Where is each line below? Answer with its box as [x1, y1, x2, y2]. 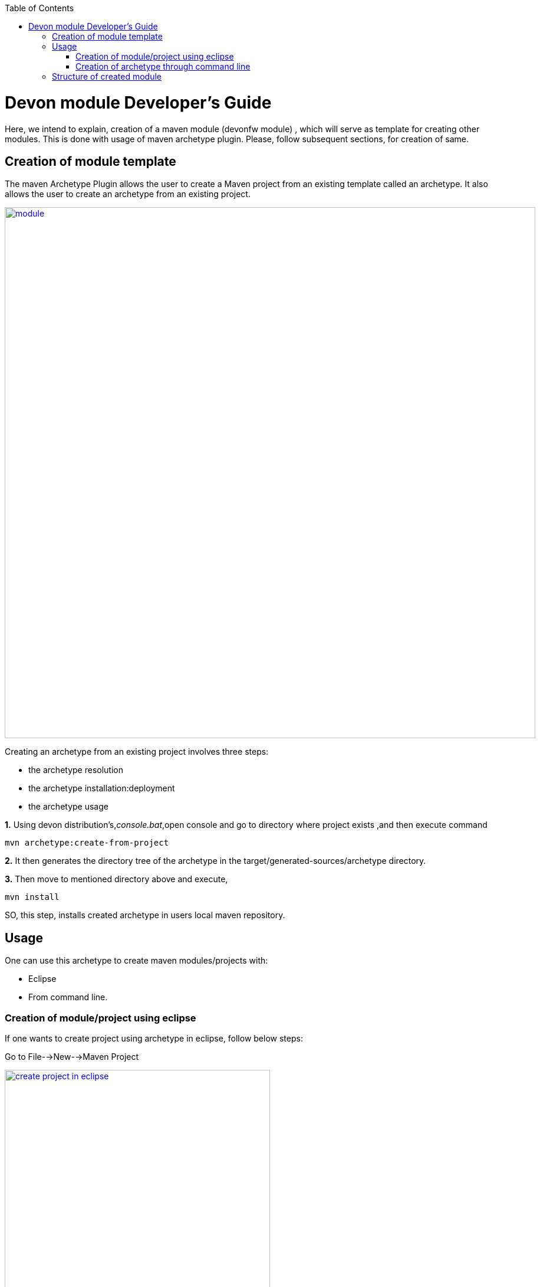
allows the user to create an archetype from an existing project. [5, 189, 251, 199]
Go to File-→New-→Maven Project [5, 1051, 139, 1062]
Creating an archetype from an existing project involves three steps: [5, 746, 269, 757]
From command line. [28, 992, 108, 1003]
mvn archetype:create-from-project [5, 838, 169, 848]
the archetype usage [28, 801, 108, 812]
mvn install [5, 892, 60, 902]
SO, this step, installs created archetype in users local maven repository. [5, 910, 285, 921]
